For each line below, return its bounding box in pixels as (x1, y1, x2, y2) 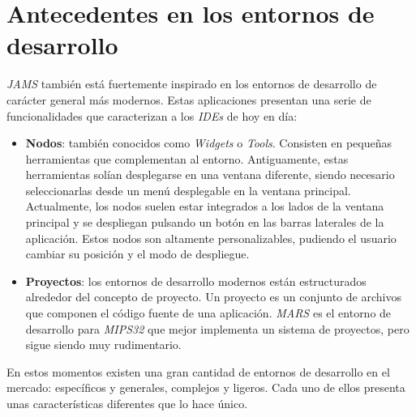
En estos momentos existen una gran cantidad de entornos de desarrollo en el (6, 363, 390, 380)
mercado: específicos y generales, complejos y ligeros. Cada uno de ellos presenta (6, 379, 405, 396)
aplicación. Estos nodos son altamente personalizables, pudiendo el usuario (25, 229, 397, 246)
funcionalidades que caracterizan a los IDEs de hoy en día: (6, 107, 298, 124)
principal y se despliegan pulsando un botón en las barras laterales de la (25, 214, 384, 231)
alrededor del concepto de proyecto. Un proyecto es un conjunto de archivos (25, 288, 401, 305)
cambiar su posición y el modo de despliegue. (25, 245, 250, 262)
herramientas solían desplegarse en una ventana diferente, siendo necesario (25, 166, 395, 183)
